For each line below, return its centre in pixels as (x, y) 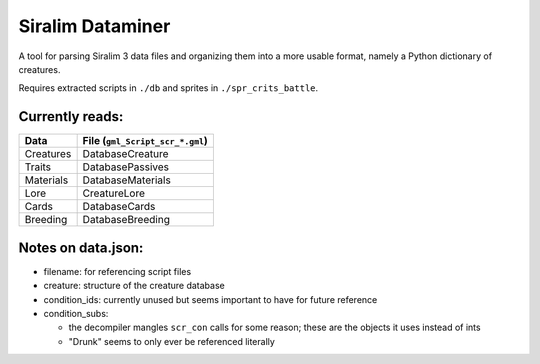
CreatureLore (113, 193)
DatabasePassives (126, 167)
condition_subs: (76, 313)
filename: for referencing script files (117, 271)
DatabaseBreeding (126, 220)
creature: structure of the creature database (134, 286)
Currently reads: (71, 116)
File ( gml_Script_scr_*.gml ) (145, 141)
